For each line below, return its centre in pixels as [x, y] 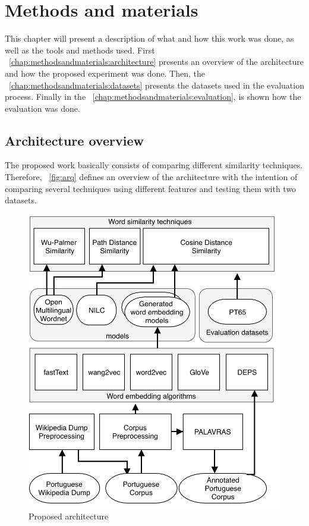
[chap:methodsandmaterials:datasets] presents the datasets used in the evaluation [157, 85]
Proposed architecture [69, 516]
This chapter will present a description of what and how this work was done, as [149, 38]
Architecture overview [74, 140]
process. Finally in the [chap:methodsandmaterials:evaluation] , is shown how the [153, 97]
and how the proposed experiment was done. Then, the [105, 73]
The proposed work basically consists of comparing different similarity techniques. [154, 165]
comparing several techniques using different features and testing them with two [151, 188]
